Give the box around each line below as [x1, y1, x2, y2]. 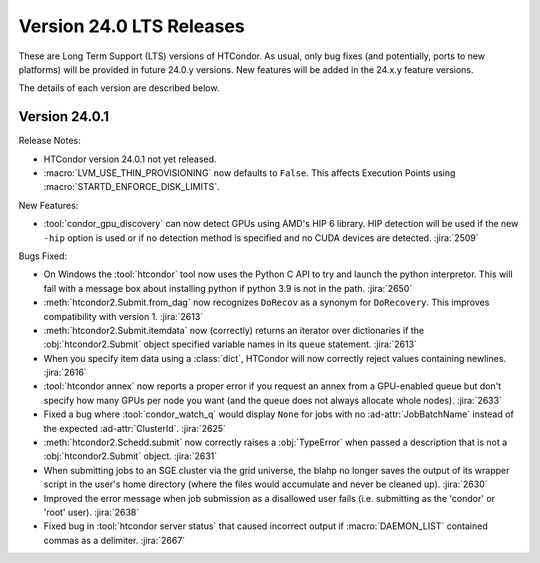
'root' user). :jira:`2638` [43, 506, 140, 518]
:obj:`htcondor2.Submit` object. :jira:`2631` [43, 450, 218, 462]
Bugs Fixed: [18, 250, 68, 262]
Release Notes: [18, 135, 81, 147]
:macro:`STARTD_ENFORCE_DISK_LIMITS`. [43, 181, 220, 193]
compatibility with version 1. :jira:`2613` [43, 310, 204, 322]
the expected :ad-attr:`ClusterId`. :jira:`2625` [43, 422, 227, 434]
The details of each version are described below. [18, 82, 220, 94]
